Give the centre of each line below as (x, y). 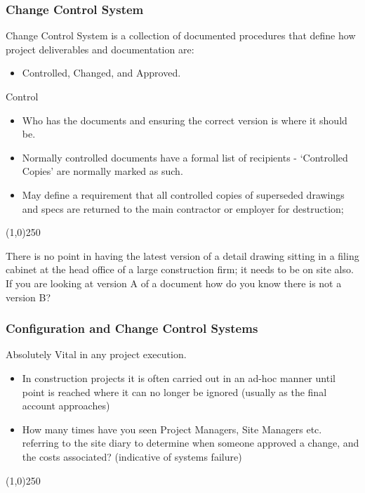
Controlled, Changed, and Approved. (101, 73)
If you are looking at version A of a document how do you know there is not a (174, 283)
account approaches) (66, 406)
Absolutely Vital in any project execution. (96, 354)
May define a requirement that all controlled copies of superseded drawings (183, 194)
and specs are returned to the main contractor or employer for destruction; (183, 208)
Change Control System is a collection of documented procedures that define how (181, 35)
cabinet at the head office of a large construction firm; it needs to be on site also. (180, 269)
